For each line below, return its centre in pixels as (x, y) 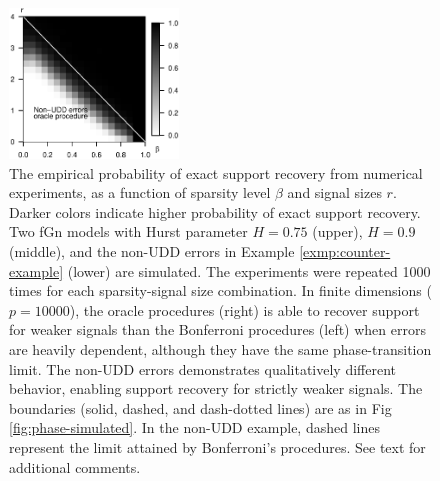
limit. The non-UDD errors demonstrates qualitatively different (202, 368)
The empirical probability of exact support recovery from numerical (216, 172)
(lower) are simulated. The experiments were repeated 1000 (249, 270)
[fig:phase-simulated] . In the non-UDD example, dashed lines (194, 427)
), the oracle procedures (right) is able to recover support (244, 309)
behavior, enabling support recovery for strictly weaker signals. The (216, 388)
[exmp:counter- (345, 251)
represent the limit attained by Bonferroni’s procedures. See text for (217, 446)
